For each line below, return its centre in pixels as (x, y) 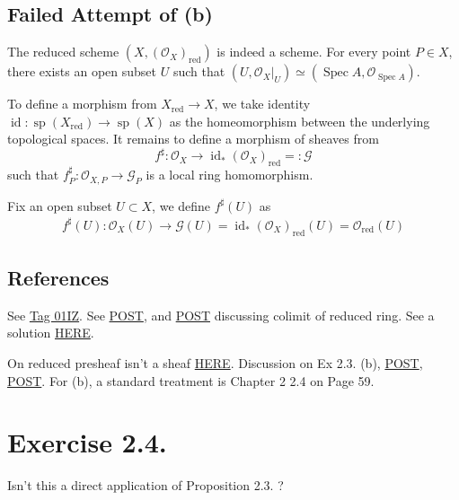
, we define (181, 205)
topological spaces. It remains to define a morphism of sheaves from (193, 139)
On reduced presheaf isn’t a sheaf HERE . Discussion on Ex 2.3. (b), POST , (215, 363)
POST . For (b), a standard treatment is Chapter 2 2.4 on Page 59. (191, 380)
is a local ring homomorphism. (229, 175)
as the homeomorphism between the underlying (300, 121)
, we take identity (262, 104)
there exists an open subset (82, 71)
